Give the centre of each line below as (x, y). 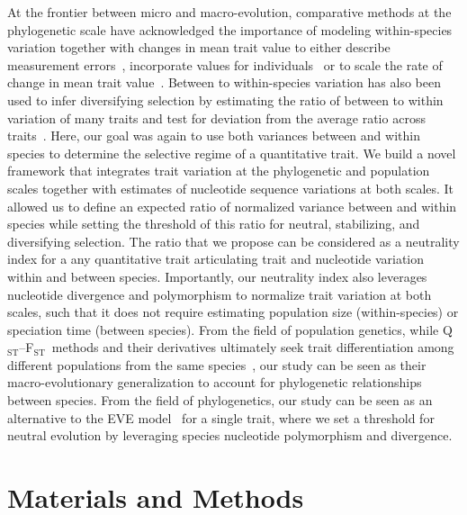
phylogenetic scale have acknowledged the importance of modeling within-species (230, 29)
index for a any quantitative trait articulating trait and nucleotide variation (216, 259)
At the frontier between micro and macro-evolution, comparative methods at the (229, 12)
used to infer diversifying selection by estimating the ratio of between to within (225, 99)
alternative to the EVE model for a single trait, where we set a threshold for (221, 417)
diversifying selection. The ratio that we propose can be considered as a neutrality (233, 241)
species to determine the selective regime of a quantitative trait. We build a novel (232, 153)
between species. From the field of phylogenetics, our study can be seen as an (220, 400)
